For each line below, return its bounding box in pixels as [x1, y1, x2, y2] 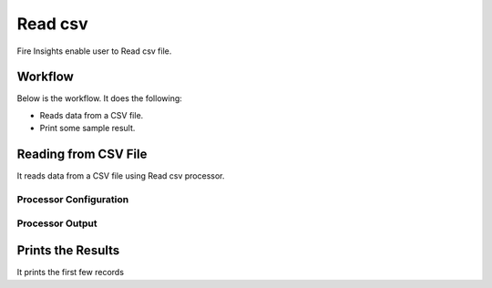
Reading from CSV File [16, 147, 148, 162]
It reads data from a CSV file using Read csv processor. [16, 170, 225, 181]
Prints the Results [16, 242, 120, 259]
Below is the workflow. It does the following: [16, 93, 182, 104]
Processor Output [16, 217, 97, 230]
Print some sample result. [39, 123, 136, 134]
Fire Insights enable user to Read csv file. [16, 46, 172, 57]
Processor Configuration [16, 192, 129, 205]
